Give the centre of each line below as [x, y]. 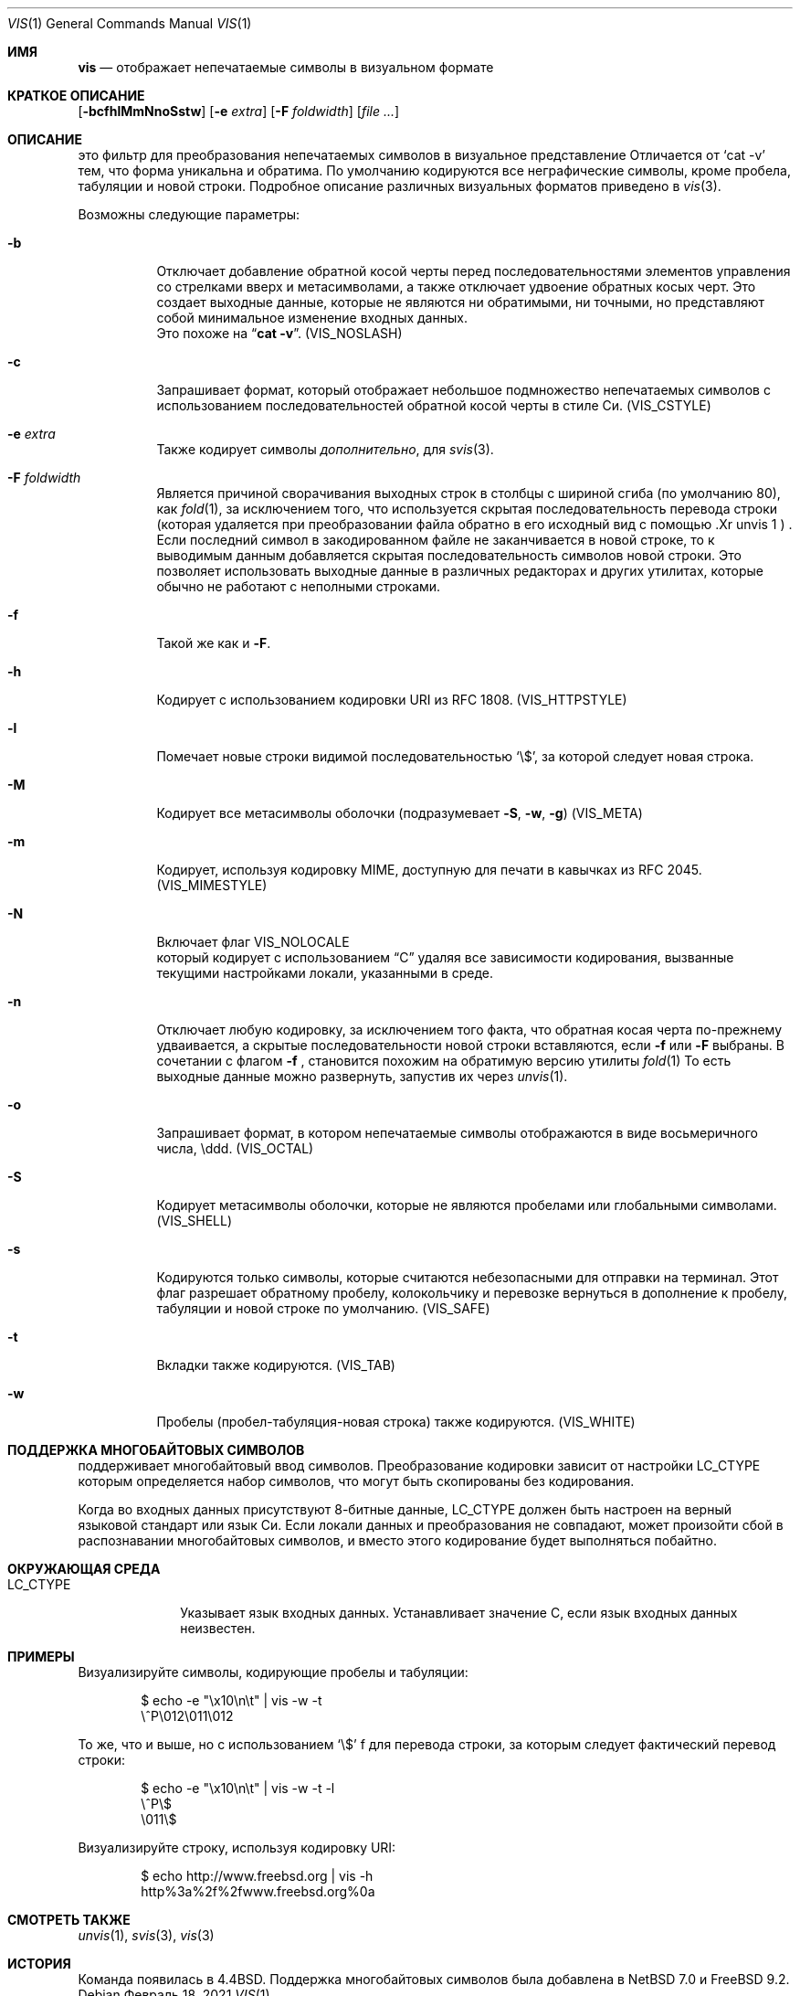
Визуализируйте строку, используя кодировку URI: [237, 1847]
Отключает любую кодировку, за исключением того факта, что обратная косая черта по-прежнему [469, 1030]
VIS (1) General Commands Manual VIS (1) [130, 23]
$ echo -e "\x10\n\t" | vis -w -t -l [238, 1788]
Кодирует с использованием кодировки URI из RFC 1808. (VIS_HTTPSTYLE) [392, 700]
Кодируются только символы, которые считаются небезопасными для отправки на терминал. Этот [468, 1277]
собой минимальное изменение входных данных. [312, 318]
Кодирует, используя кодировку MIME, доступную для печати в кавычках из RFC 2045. [429, 870]
